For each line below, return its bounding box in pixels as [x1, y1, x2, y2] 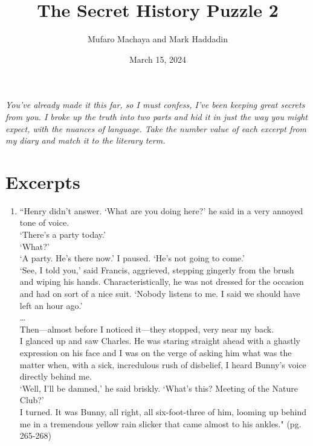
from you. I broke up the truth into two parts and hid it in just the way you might [5, 110, 308, 123]
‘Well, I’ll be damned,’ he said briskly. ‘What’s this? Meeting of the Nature [19, 381, 298, 394]
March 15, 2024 [129, 53, 187, 65]
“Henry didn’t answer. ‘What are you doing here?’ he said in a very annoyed [19, 204, 303, 217]
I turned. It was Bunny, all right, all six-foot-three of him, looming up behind [19, 405, 306, 418]
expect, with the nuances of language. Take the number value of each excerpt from [5, 122, 307, 135]
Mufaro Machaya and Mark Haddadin [88, 33, 228, 45]
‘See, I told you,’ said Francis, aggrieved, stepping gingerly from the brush [19, 263, 294, 276]
